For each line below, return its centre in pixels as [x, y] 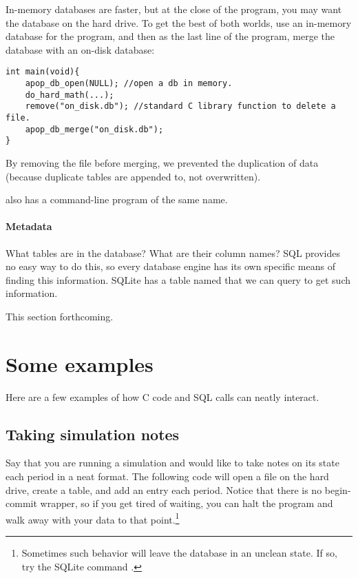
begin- [338, 489]
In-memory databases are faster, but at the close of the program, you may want [174, 9]
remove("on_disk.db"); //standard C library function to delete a [180, 106]
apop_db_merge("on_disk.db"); [94, 129]
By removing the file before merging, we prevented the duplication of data [162, 162]
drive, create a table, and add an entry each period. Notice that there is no [164, 489]
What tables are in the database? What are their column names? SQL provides [173, 252]
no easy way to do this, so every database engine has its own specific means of [170, 266]
